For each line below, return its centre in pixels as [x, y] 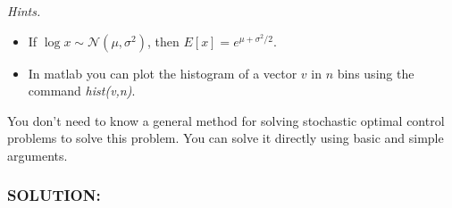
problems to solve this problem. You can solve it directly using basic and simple [226, 138]
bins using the [376, 73]
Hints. [24, 11]
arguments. [38, 155]
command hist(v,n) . [82, 91]
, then [163, 41]
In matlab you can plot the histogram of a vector [163, 73]
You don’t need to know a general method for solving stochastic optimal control [226, 120]
